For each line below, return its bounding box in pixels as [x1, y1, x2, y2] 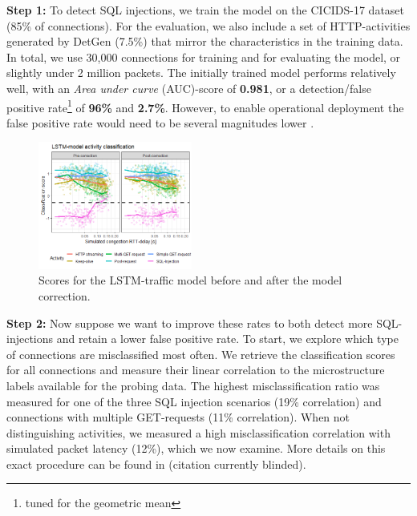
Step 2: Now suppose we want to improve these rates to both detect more [6, 314, 373, 331]
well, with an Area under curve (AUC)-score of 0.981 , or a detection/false [6, 79, 371, 96]
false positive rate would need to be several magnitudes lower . [6, 114, 314, 131]
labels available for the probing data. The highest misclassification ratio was [6, 377, 380, 393]
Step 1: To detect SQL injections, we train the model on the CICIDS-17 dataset [6, 2, 405, 18]
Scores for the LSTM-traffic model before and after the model [38, 272, 342, 288]
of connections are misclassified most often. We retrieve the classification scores [6, 345, 395, 362]
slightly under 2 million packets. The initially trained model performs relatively [6, 64, 396, 81]
